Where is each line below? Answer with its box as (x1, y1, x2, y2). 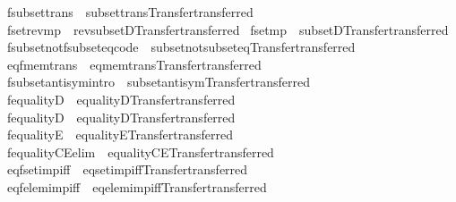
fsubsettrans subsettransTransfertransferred (6, 3, 254, 21)
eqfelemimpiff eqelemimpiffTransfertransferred (6, 177, 267, 196)
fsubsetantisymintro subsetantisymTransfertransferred (6, 72, 311, 91)
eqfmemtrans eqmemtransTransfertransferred (6, 55, 262, 73)
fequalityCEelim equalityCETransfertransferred (6, 142, 274, 161)
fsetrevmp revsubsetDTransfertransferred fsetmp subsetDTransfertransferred (6, 20, 449, 38)
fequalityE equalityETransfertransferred (6, 125, 234, 144)
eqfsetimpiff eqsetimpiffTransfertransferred (6, 160, 248, 179)
